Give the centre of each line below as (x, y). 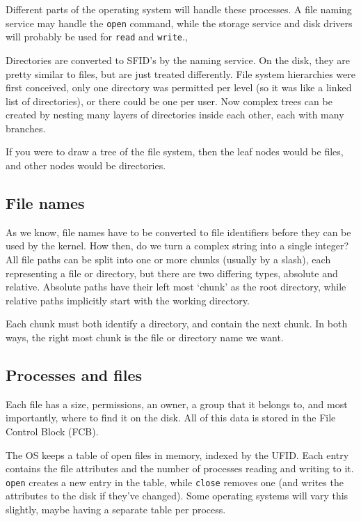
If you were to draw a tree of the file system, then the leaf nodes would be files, (175, 151)
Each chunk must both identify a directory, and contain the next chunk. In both (177, 324)
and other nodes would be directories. (86, 165)
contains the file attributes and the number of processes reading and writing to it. (180, 468)
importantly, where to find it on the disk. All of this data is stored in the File (171, 418)
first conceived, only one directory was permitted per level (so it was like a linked (179, 87)
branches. (26, 128)
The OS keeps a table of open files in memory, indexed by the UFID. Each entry (177, 454)
